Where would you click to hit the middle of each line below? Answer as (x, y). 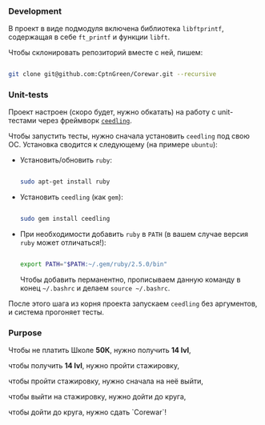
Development (35, 11)
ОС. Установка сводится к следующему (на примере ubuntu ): (113, 145)
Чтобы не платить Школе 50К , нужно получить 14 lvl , (100, 351)
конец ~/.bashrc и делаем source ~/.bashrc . (95, 288)
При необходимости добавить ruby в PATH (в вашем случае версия (134, 235)
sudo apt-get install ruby (65, 182)
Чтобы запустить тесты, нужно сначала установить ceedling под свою (129, 136)
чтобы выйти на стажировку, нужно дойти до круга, (97, 397)
